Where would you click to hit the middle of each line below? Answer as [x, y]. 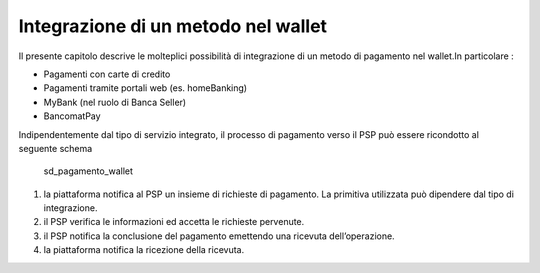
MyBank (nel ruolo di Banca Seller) [115, 102]
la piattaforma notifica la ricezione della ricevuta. [144, 250]
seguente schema [55, 148]
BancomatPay [72, 116]
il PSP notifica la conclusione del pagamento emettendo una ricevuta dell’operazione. [219, 236]
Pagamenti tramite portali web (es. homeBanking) [145, 88]
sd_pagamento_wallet [88, 171]
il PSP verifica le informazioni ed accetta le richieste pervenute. [174, 222]
